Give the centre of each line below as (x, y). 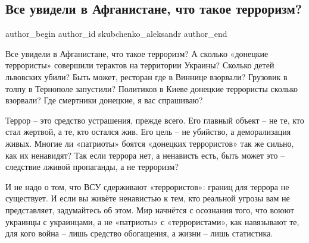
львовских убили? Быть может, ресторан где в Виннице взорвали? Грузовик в (146, 76)
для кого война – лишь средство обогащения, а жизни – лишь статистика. (139, 233)
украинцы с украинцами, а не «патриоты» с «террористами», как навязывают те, (152, 221)
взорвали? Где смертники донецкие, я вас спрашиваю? (104, 100)
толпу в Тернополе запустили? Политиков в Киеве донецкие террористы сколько (152, 88)
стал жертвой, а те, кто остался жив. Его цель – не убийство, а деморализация (148, 132)
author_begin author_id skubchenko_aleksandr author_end (116, 34)
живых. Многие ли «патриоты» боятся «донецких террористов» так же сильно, (150, 143)
